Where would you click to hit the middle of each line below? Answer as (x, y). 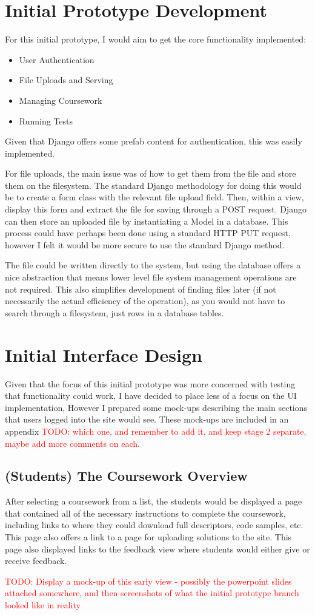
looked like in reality (43, 605)
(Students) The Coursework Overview (126, 476)
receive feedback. (36, 561)
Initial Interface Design (104, 354)
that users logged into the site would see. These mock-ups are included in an (147, 419)
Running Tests (46, 121)
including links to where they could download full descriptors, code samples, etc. (154, 525)
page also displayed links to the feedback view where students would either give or (157, 549)
